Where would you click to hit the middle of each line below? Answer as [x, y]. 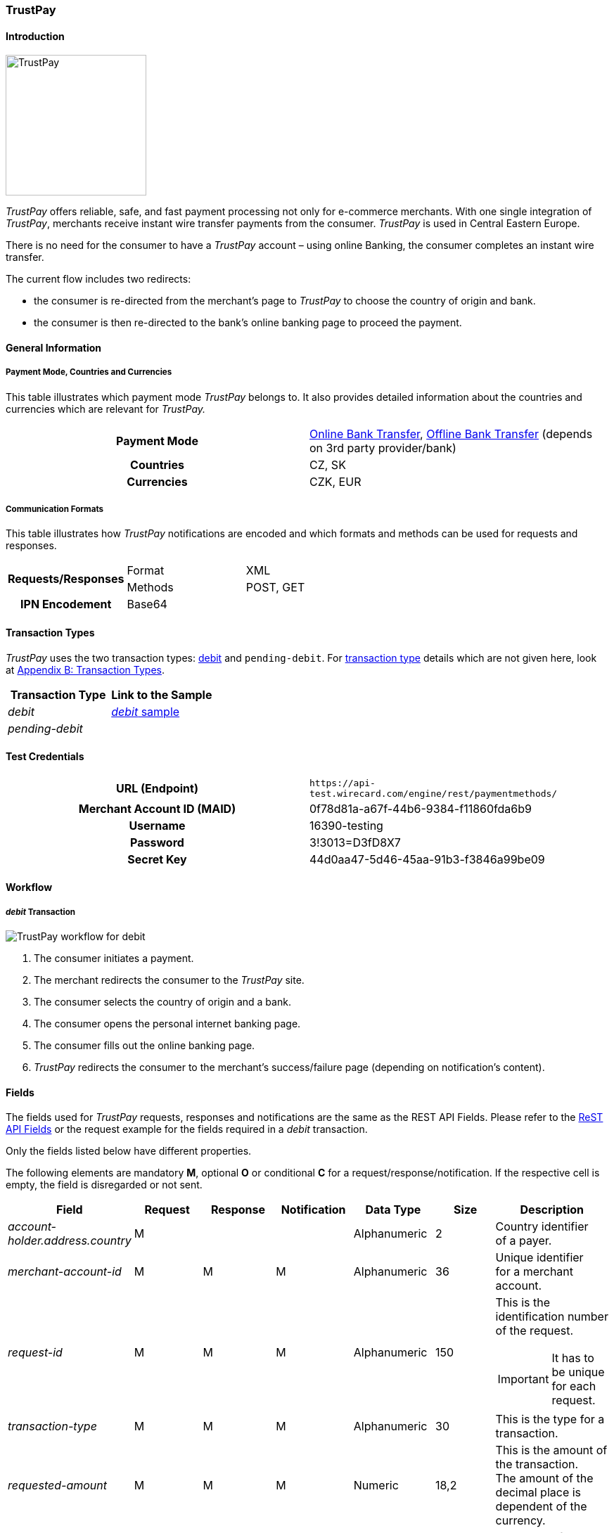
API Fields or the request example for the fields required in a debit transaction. [187, 1129]
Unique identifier [539, 1258]
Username [157, 825]
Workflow [29, 887]
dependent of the [541, 1507]
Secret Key [157, 859]
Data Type [393, 1210]
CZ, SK [328, 464]
